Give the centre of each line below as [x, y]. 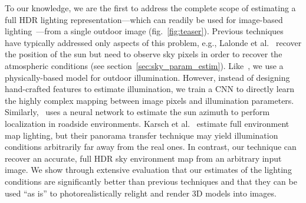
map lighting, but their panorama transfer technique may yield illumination [142, 135]
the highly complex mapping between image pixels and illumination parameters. [149, 100]
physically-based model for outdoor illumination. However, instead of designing [147, 77]
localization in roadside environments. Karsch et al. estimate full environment [147, 123]
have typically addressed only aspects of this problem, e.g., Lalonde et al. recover [153, 42]
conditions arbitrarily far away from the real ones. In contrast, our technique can [151, 147]
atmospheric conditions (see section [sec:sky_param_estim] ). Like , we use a [144, 65]
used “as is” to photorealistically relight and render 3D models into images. [141, 193]
